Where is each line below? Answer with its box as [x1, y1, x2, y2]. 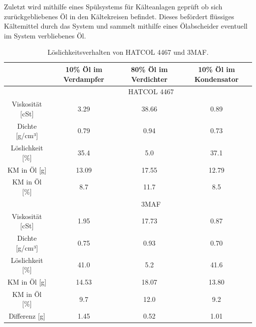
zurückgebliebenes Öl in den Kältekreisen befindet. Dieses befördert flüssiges [4, 11, 234, 21]
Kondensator [194, 73, 239, 84]
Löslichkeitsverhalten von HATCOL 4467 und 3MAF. [47, 47, 209, 57]
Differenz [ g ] [8, 311, 45, 321]
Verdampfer [63, 73, 104, 84]
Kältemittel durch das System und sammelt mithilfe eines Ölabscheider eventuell [4, 21, 248, 31]
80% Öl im [131, 64, 168, 74]
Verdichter [131, 73, 168, 84]
